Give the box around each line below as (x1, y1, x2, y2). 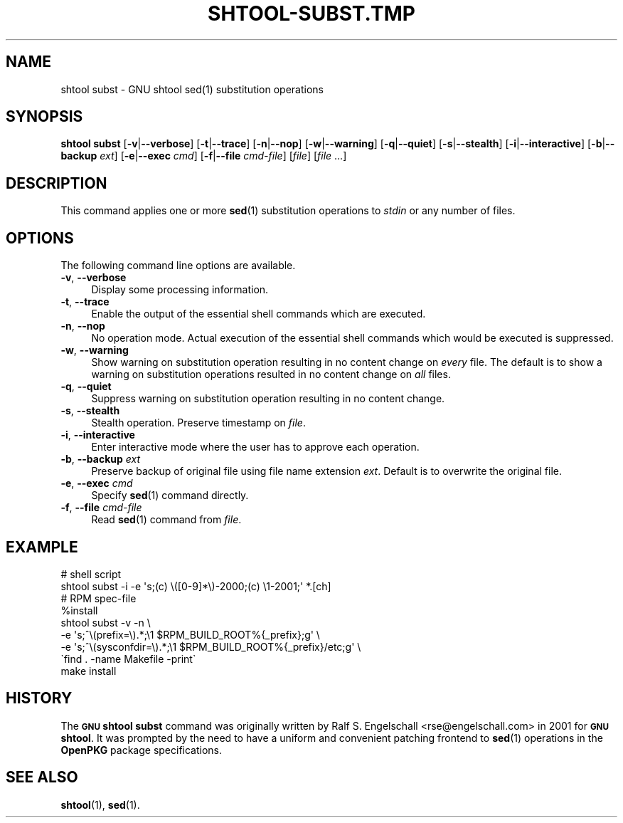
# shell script (60, 567, 122, 580)
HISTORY (6, 689, 73, 708)
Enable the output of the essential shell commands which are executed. (91, 308, 426, 320)
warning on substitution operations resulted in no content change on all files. (91, 368, 451, 381)
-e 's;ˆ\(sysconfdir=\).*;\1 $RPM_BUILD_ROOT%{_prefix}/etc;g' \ (60, 640, 361, 653)
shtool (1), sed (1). (60, 798, 140, 811)
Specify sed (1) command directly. (91, 489, 249, 502)
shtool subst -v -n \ (60, 616, 151, 629)
